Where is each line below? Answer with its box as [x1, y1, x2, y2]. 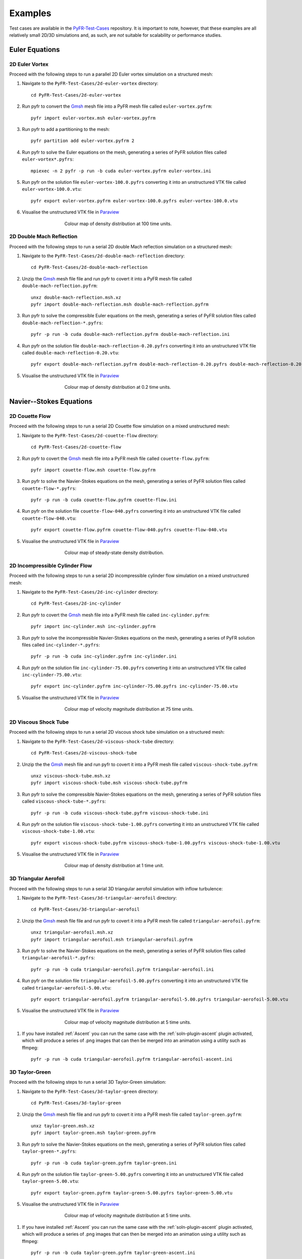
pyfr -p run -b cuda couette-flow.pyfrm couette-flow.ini [31, 497, 177, 503]
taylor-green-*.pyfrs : [22, 1148, 77, 1154]
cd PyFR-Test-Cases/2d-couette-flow [31, 444, 121, 450]
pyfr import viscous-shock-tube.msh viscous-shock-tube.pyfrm [31, 780, 188, 786]
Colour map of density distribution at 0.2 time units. [64, 384, 171, 390]
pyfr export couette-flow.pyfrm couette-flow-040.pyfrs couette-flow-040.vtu [31, 527, 228, 533]
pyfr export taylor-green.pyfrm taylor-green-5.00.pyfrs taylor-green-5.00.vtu [31, 1190, 233, 1196]
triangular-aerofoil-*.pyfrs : [22, 955, 95, 961]
